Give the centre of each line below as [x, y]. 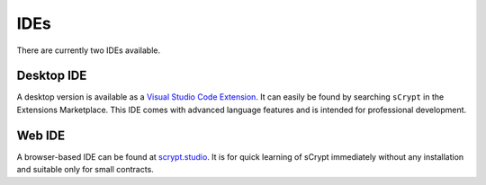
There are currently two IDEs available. [89, 50]
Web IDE [41, 135]
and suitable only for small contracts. [85, 170]
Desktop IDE [52, 76]
